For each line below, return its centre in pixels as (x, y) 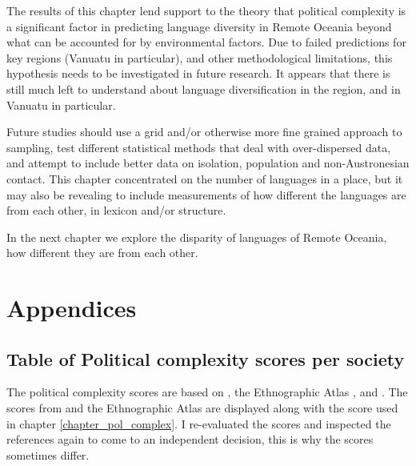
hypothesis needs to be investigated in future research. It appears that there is (198, 73)
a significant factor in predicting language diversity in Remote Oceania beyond (199, 26)
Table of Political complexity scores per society (206, 358)
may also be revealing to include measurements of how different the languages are (206, 194)
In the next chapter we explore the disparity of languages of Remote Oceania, (197, 237)
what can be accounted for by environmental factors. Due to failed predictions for (206, 42)
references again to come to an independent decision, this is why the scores (190, 439)
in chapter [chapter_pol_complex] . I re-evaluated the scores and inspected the (199, 423)
